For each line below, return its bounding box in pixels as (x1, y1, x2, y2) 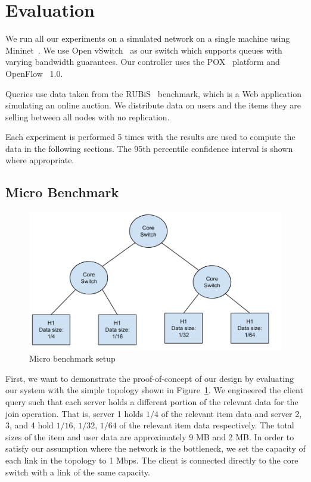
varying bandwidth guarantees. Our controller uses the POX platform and (5, 55, 280, 68)
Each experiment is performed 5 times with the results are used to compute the (5, 130, 296, 143)
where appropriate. (5, 154, 74, 166)
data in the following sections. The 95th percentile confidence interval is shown (5, 142, 293, 154)
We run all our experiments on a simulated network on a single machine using (5, 32, 290, 45)
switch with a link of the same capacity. (5, 465, 150, 478)
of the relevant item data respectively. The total (119, 419, 294, 431)
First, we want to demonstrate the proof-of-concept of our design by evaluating (5, 372, 294, 384)
